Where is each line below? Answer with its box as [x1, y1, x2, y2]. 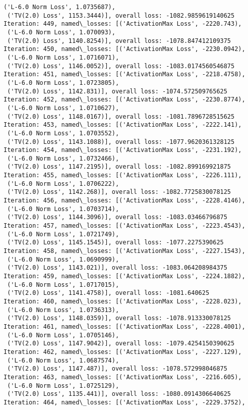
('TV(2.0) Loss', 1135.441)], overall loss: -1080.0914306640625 [7, 390, 231, 398]
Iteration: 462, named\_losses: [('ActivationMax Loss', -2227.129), [4, 348, 242, 355]
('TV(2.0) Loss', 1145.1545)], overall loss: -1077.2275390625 [7, 239, 224, 246]
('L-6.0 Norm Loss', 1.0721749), [7, 230, 119, 238]
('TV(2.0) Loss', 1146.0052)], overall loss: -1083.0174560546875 [7, 62, 235, 70]
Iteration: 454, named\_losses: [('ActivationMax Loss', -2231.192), [4, 146, 242, 154]
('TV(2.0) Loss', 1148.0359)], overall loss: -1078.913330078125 [7, 315, 231, 322]
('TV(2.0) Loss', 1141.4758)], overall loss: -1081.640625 [7, 289, 210, 297]
